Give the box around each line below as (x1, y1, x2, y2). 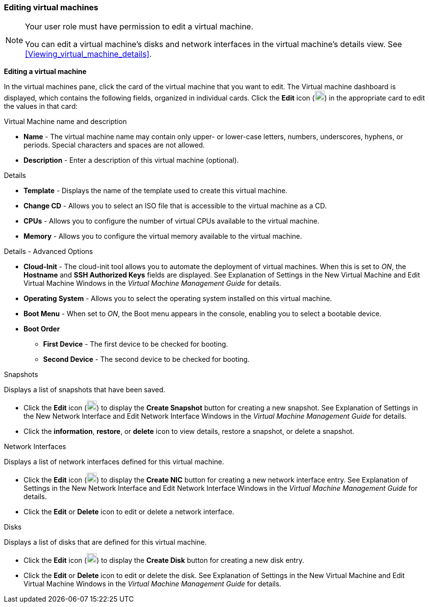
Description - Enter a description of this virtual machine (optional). (24, 156, 239, 165)
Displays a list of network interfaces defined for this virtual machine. (4, 457, 224, 466)
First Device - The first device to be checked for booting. (43, 340, 228, 349)
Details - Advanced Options (4, 247, 93, 256)
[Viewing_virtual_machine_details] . (25, 49, 152, 59)
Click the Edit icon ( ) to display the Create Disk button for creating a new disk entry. (24, 556, 304, 565)
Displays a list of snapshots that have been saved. (4, 385, 166, 394)
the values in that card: (4, 102, 78, 111)
